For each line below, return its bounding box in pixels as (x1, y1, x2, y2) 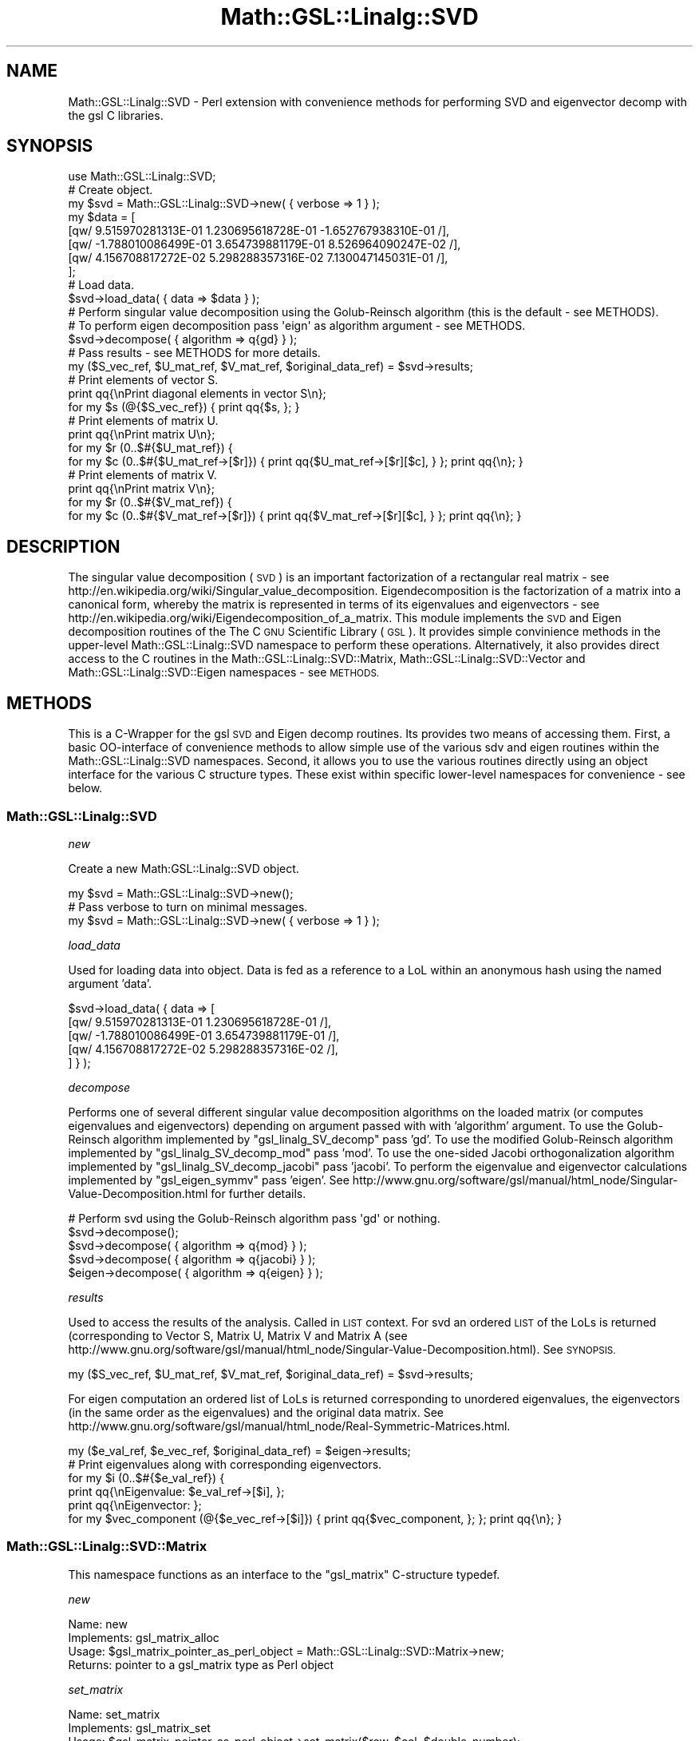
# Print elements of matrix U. (68, 414, 219, 428)
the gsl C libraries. (68, 108, 164, 122)
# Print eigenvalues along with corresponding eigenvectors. (68, 1457, 382, 1471)
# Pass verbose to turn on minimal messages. (68, 899, 308, 914)
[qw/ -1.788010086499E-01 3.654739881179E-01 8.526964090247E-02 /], (68, 237, 461, 252)
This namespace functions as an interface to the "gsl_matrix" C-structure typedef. (68, 1567, 500, 1581)
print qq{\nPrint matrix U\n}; (68, 427, 215, 442)
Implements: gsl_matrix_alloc (68, 1630, 219, 1644)
